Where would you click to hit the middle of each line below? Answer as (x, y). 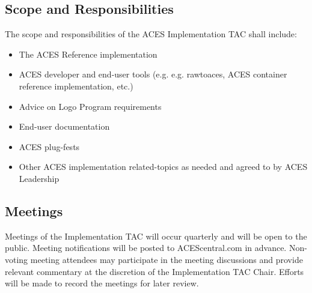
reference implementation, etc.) (76, 86)
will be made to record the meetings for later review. (102, 283)
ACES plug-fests (49, 146)
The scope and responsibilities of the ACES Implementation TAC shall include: (151, 34)
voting (17, 259)
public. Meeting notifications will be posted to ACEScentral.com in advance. (146, 248)
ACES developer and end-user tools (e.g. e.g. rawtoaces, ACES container (153, 74)
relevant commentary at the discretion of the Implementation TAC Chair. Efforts (154, 271)
